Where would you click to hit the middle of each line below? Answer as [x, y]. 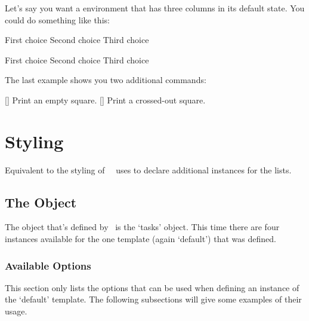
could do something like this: [57, 19]
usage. [16, 311]
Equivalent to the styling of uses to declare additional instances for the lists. [148, 169]
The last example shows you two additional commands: [106, 80]
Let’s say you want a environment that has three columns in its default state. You [155, 8]
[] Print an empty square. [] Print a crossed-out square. [105, 100]
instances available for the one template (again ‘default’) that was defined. [140, 239]
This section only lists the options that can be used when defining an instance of [152, 287]
